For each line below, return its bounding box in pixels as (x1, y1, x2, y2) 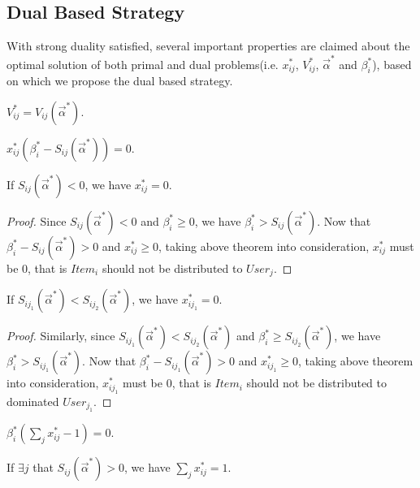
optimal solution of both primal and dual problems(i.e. (6, 55, 279, 72)
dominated (6, 392, 59, 409)
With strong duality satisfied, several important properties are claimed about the (6, 37, 410, 54)
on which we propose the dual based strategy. (6, 72, 233, 89)
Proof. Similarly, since (6, 327, 115, 344)
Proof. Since (6, 212, 67, 229)
